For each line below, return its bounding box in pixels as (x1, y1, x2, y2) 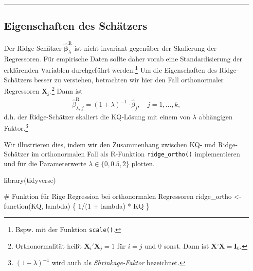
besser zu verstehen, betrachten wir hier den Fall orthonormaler (34, 74, 224, 84)
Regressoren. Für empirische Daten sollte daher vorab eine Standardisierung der (4, 53, 242, 63)
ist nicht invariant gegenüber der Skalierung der (74, 42, 217, 53)
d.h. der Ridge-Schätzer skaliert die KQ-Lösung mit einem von (4, 111, 190, 121)
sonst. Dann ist (163, 240, 209, 251)
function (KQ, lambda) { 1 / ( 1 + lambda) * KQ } (4, 200, 150, 211)
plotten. (131, 158, 155, 168)
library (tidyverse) (4, 174, 56, 185)
